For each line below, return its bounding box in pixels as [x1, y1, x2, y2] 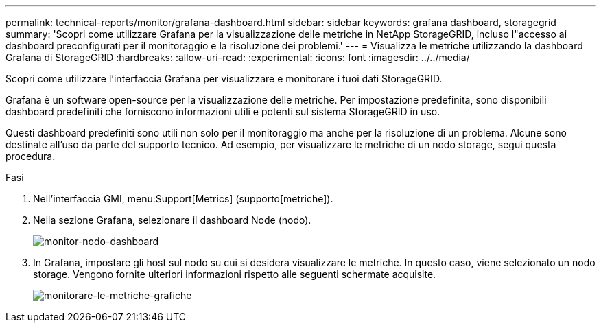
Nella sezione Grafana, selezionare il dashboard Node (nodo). [33, 214, 311, 226]
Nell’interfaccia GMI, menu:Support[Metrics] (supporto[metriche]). [33, 193, 333, 204]
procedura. [5, 150, 56, 162]
